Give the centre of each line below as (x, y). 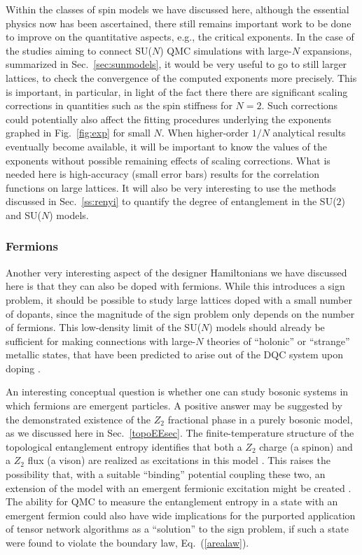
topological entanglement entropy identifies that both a (124, 446)
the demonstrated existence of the (78, 419)
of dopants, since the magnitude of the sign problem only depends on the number (180, 313)
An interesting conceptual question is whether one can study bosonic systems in (177, 392)
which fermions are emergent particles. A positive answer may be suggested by (174, 406)
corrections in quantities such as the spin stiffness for (119, 105)
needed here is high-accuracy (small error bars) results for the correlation (162, 174)
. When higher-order (205, 133)
